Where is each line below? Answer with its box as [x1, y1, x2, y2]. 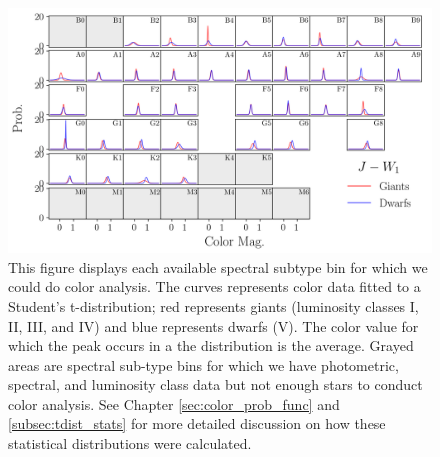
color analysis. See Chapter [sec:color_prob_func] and [8, 393, 340, 414]
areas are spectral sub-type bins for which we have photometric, [8, 354, 399, 375]
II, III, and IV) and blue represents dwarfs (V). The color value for [8, 315, 419, 336]
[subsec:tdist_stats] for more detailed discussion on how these [8, 413, 386, 434]
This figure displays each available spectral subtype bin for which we [8, 256, 428, 277]
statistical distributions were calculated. [8, 433, 252, 454]
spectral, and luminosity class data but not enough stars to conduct [8, 374, 423, 395]
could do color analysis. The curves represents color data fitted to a [8, 276, 421, 297]
